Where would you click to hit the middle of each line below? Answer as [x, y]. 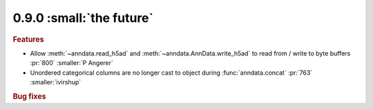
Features [28, 39]
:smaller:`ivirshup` [56, 82]
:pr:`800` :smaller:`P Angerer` [72, 63]
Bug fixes [29, 96]
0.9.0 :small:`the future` [83, 18]
